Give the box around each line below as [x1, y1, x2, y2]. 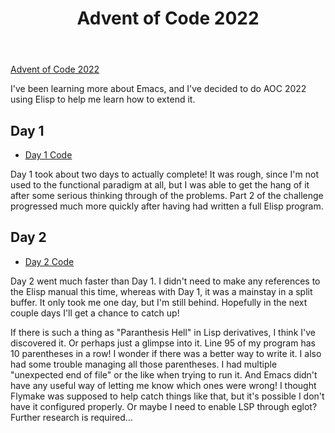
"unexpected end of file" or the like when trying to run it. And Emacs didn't [10, 368, 318, 381]
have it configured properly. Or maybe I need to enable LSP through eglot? [10, 400, 318, 412]
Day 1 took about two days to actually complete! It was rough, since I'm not [10, 168, 320, 180]
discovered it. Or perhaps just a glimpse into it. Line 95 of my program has [10, 337, 316, 349]
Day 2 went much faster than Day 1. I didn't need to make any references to [10, 275, 321, 287]
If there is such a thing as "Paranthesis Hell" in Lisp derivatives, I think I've [10, 326, 316, 338]
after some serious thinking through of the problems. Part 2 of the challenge [10, 190, 324, 201]
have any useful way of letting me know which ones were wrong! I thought [10, 379, 317, 391]
